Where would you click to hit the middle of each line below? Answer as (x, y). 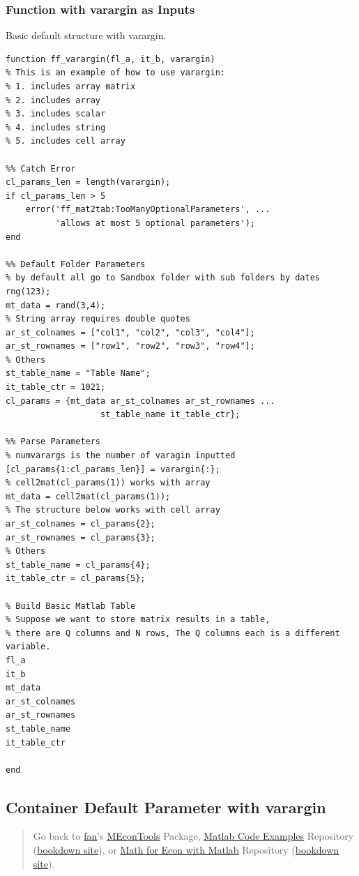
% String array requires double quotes (98, 319)
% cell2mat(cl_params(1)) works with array (108, 483)
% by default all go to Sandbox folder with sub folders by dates (163, 278)
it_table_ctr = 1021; (56, 387)
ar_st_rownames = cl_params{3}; (81, 537)
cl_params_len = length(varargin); (88, 182)
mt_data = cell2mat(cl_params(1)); (88, 496)
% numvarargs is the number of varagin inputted (121, 456)
